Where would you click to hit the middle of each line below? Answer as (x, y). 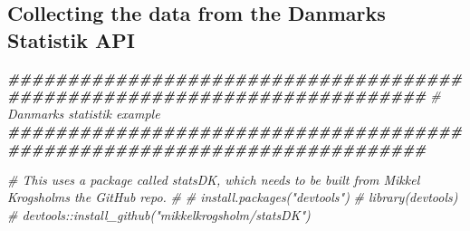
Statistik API (71, 39)
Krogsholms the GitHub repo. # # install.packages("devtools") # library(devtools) (233, 197)
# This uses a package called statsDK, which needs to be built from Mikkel (214, 179)
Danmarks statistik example (84, 113)
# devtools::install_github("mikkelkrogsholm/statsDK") (159, 214)
